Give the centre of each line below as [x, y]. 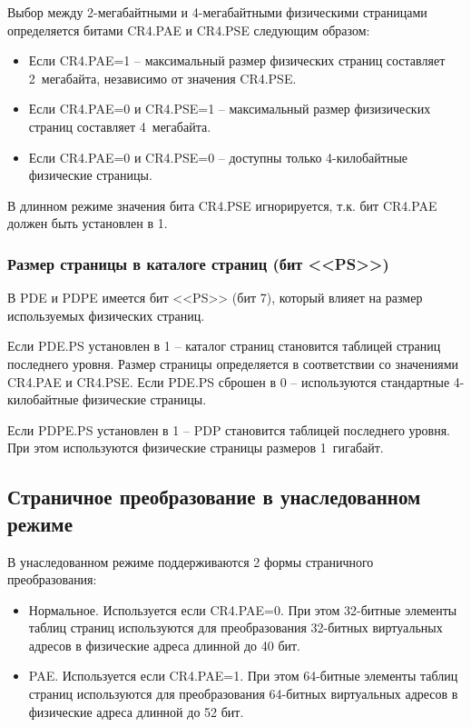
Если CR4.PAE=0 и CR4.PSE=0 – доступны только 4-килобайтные [218, 157]
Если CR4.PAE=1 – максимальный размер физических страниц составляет [237, 60]
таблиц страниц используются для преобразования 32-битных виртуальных [235, 627]
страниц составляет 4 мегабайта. [120, 126]
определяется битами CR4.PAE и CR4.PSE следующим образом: [189, 30]
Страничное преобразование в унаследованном [214, 497]
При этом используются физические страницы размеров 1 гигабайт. [196, 448]
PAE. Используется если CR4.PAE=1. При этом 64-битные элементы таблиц [243, 676]
